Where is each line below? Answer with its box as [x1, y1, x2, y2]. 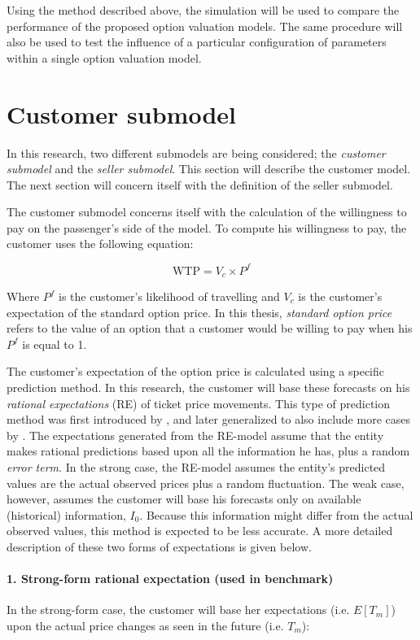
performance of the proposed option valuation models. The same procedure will [7, 17, 403, 34]
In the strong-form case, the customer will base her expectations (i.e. [7, 601, 350, 618]
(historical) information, [7, 506, 126, 523]
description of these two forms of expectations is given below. [7, 538, 312, 555]
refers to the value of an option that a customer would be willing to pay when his [7, 320, 413, 337]
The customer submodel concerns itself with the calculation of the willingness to [7, 203, 407, 220]
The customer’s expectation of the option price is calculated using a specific [7, 363, 384, 380]
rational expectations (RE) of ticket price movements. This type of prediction [7, 394, 391, 411]
